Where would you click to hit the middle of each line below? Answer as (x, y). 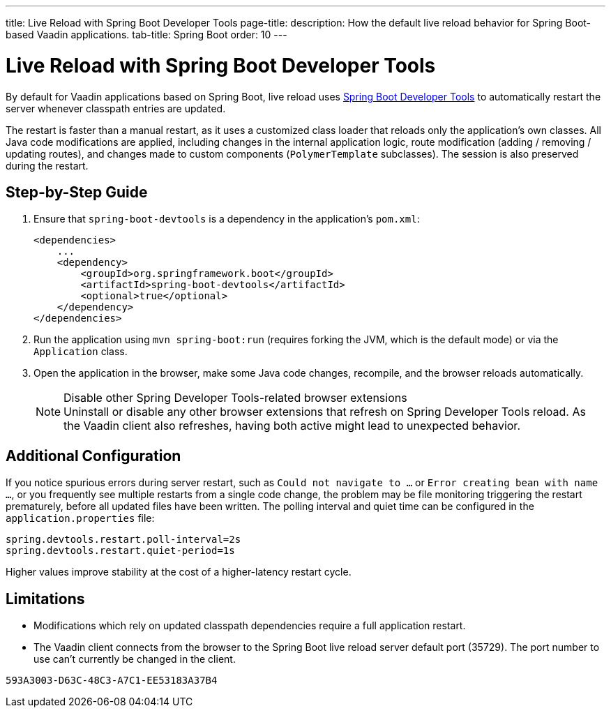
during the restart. (47, 165)
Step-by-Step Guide (77, 192)
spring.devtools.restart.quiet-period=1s (120, 551)
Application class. (81, 352)
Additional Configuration (93, 456)
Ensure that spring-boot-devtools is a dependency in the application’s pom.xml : (227, 219)
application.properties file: (80, 518)
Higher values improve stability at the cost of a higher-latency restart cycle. (179, 572)
